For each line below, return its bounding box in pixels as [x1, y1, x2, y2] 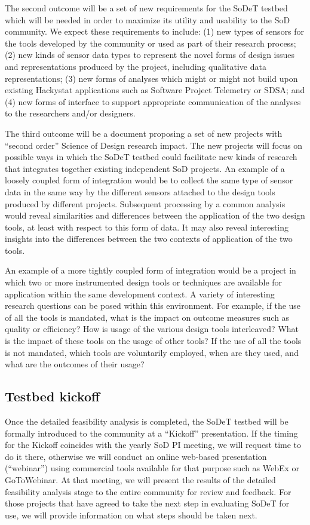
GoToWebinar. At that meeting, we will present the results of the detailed [5, 473, 276, 486]
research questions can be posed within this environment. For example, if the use [5, 299, 301, 312]
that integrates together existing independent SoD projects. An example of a [5, 162, 285, 174]
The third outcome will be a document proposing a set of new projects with [5, 127, 283, 139]
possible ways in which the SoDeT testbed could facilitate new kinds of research [5, 151, 297, 163]
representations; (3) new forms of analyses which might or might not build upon [5, 72, 298, 84]
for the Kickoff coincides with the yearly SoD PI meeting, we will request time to [5, 438, 302, 451]
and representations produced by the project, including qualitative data [5, 60, 266, 72]
